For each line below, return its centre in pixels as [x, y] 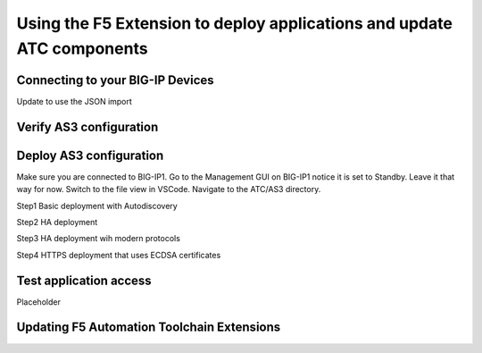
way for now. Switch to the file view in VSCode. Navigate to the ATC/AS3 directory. [169, 189]
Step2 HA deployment [57, 222]
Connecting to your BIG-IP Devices [115, 80]
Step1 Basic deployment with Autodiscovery [97, 206]
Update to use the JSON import [75, 101]
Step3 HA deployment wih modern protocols [98, 239]
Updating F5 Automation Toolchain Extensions [149, 328]
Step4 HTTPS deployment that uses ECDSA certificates [119, 255]
